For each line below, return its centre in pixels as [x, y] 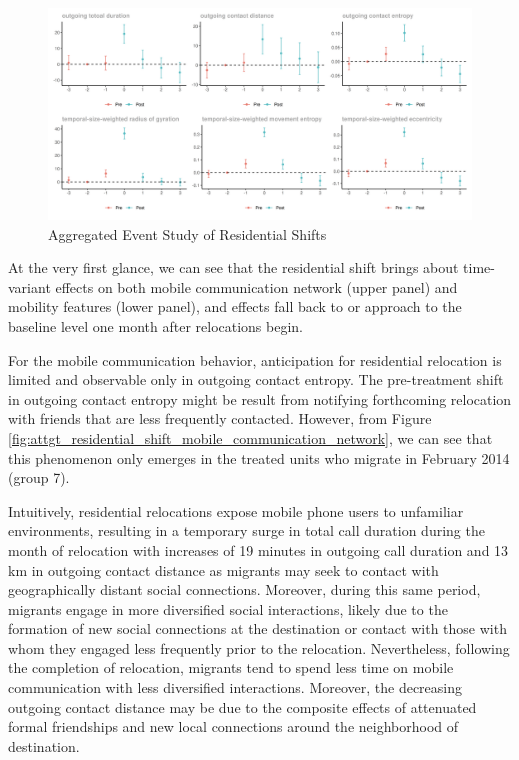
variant [29, 286]
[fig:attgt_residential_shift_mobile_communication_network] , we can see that [250, 437]
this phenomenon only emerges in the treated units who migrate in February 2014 [259, 457]
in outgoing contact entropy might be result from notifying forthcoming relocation [260, 398]
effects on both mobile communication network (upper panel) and [256, 286]
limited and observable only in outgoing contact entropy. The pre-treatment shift [256, 379]
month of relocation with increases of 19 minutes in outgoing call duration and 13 [258, 549]
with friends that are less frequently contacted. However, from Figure [220, 418]
